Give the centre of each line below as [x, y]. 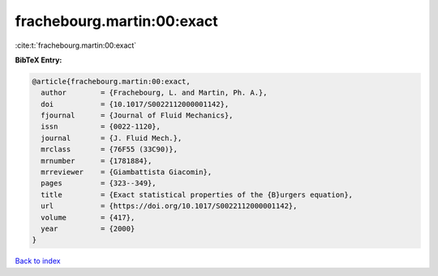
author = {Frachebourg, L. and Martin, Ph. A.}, [154, 93]
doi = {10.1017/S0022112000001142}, [135, 104]
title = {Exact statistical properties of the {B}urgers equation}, [197, 195]
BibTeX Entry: [39, 60]
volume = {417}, [88, 217]
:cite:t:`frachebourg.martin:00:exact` [76, 45]
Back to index [38, 261]
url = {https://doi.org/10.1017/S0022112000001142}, [169, 206]
